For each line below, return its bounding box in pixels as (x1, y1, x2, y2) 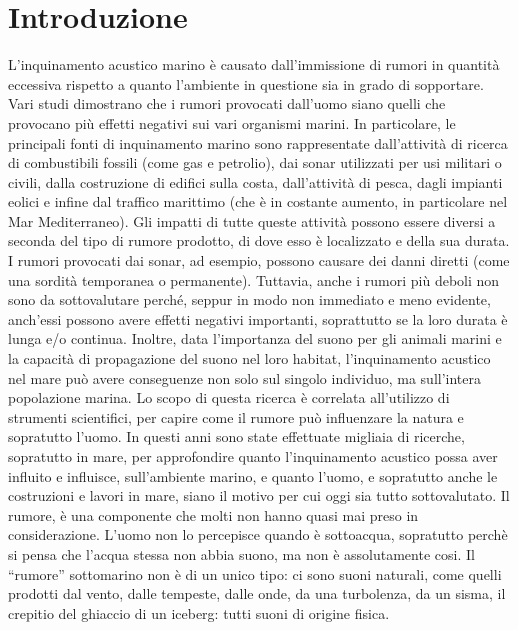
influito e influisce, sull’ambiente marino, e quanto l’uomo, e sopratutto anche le (8, 465, 498, 486)
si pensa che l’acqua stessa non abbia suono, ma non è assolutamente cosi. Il (8, 543, 475, 564)
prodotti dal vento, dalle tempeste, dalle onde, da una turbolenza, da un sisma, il (8, 583, 506, 604)
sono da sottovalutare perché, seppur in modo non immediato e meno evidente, (8, 289, 491, 310)
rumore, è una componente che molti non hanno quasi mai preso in (8, 504, 419, 525)
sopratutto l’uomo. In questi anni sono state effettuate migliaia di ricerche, (8, 426, 465, 447)
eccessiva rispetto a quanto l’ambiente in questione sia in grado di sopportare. (8, 73, 484, 94)
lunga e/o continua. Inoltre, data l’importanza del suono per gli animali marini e (8, 328, 502, 349)
